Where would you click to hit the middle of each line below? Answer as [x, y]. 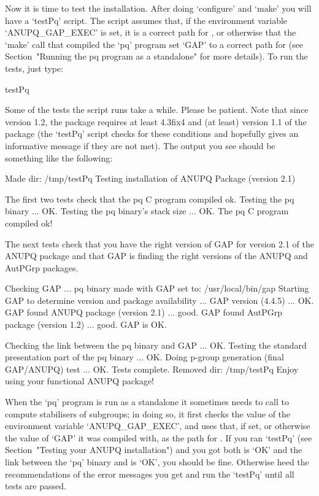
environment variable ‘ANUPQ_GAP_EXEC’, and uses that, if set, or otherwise [158, 426]
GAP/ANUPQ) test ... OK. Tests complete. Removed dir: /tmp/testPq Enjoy [152, 369]
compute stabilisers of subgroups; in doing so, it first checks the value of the [148, 413]
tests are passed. [36, 486]
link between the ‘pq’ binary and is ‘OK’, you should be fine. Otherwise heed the [157, 462]
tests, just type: [34, 68]
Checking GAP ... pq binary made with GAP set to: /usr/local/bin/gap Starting [157, 288]
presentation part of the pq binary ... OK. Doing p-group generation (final [144, 357]
